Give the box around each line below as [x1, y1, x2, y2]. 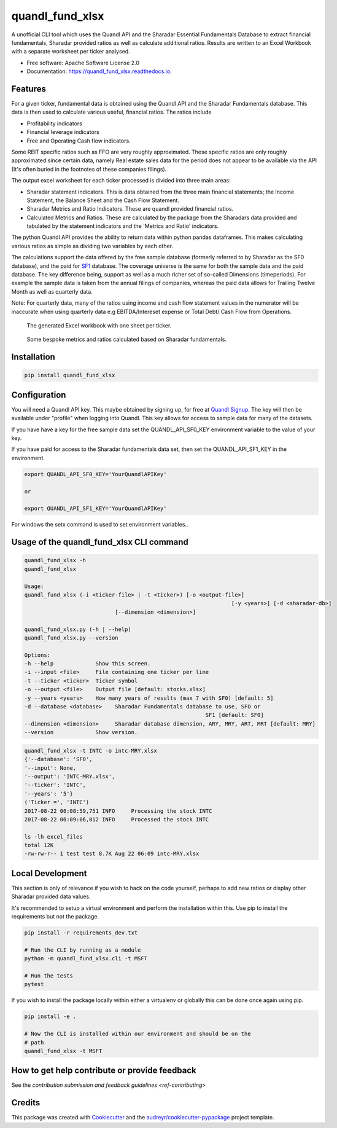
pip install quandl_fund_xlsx [24, 372, 115, 379]
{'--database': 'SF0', [24, 756, 93, 763]
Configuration [11, 390, 66, 400]
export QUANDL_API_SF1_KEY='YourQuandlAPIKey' [24, 505, 167, 512]
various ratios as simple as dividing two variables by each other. [11, 242, 174, 249]
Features [11, 84, 46, 94]
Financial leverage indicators [26, 128, 99, 136]
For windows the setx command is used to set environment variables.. [11, 521, 188, 528]
